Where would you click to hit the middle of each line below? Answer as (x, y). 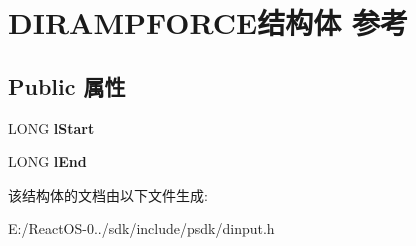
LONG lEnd (47, 161)
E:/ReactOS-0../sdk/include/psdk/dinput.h (141, 228)
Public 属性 (67, 85)
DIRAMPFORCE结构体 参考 (208, 22)
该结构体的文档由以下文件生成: (108, 194)
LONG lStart (51, 127)
